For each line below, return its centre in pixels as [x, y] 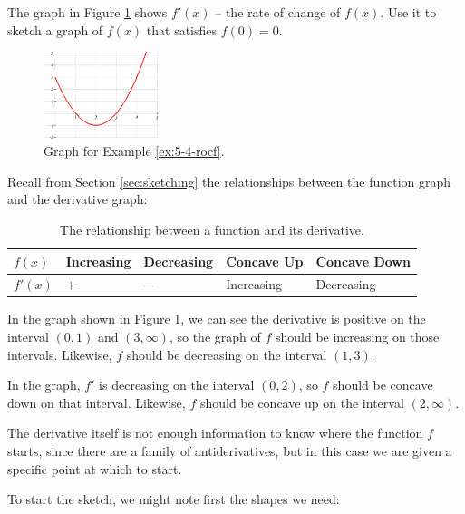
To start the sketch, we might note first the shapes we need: [174, 499]
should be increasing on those [357, 337]
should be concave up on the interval [302, 402]
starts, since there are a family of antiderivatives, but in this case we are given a [230, 451]
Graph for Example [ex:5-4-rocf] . [134, 151]
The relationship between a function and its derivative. [212, 229]
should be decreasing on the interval [227, 354]
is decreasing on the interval [177, 385]
